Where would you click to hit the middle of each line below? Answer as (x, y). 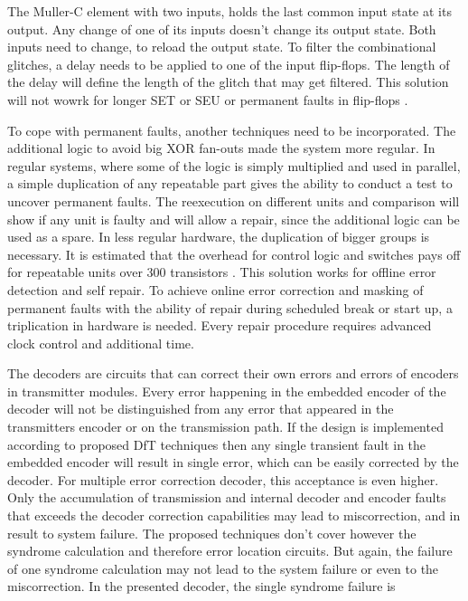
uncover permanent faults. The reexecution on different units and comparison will (234, 200)
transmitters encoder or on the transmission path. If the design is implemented (225, 427)
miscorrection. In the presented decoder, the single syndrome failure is (201, 586)
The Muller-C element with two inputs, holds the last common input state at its (229, 11)
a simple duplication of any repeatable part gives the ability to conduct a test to (230, 183)
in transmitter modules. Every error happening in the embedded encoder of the (227, 391)
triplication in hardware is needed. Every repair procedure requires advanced (220, 325)
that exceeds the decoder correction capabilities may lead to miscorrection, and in (234, 515)
